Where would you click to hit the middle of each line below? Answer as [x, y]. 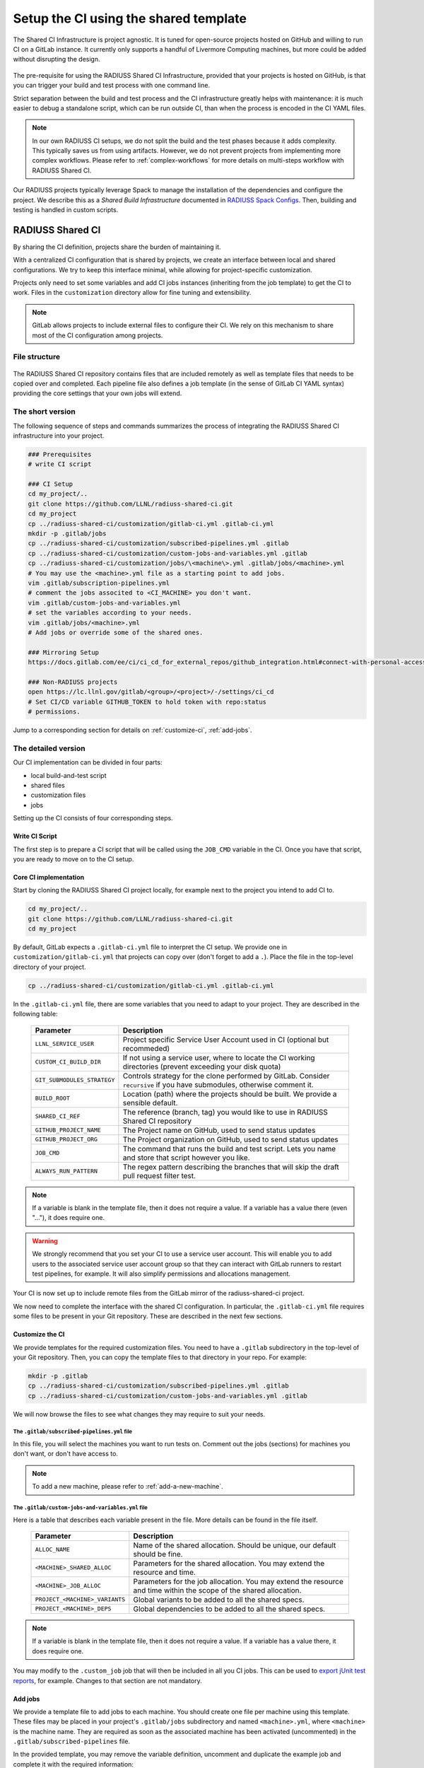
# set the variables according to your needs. [110, 613]
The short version [44, 412]
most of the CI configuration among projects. [98, 335]
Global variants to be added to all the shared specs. [219, 1600]
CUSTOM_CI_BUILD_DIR [68, 1062]
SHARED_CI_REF [58, 1116]
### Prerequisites [60, 454]
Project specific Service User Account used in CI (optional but [226, 1040]
